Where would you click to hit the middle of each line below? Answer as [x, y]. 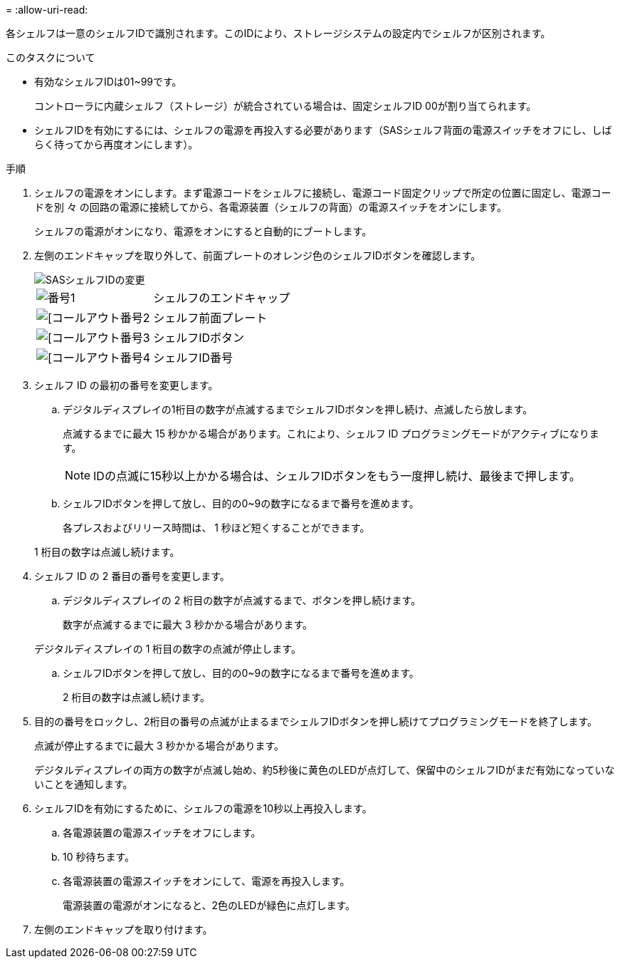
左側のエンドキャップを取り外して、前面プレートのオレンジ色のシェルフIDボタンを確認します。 [258, 255]
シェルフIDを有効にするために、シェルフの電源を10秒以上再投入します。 [203, 808]
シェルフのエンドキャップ [222, 298]
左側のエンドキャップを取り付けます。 [124, 929]
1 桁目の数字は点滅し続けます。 [107, 552]
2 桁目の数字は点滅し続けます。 [137, 697]
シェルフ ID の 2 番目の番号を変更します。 [132, 576]
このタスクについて [51, 57]
